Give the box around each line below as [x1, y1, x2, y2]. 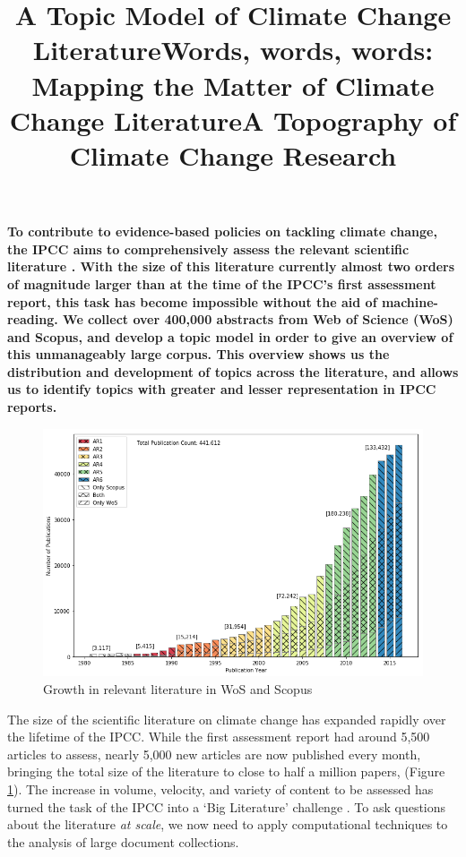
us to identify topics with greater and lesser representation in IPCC [7, 380, 436, 399]
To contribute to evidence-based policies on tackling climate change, [7, 222, 437, 241]
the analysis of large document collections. [7, 832, 239, 851]
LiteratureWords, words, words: [32, 31, 434, 68]
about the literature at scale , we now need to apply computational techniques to [7, 815, 448, 834]
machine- [381, 292, 438, 311]
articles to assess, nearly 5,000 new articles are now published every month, [7, 744, 421, 763]
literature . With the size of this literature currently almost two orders [7, 257, 455, 276]
